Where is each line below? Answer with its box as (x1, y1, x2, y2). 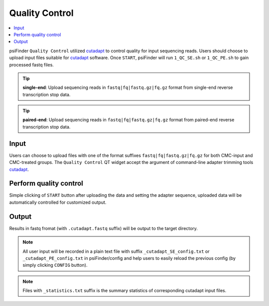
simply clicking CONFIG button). (22, 262, 88, 268)
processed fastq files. (9, 62, 54, 68)
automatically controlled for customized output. (9, 199, 107, 205)
